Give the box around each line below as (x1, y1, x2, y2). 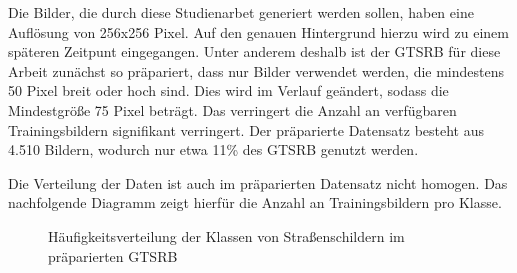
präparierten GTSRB (48, 245, 178, 266)
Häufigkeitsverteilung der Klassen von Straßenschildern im (48, 225, 405, 246)
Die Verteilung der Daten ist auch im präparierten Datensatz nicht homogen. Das (8, 172, 508, 193)
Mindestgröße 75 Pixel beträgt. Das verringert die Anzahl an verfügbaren (8, 99, 457, 120)
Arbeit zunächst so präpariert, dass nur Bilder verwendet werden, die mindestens (8, 60, 505, 81)
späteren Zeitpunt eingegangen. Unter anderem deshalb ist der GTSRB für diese (8, 41, 501, 62)
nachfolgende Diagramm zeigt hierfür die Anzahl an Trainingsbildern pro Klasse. (8, 192, 502, 213)
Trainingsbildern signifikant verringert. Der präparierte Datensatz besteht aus (8, 119, 485, 140)
